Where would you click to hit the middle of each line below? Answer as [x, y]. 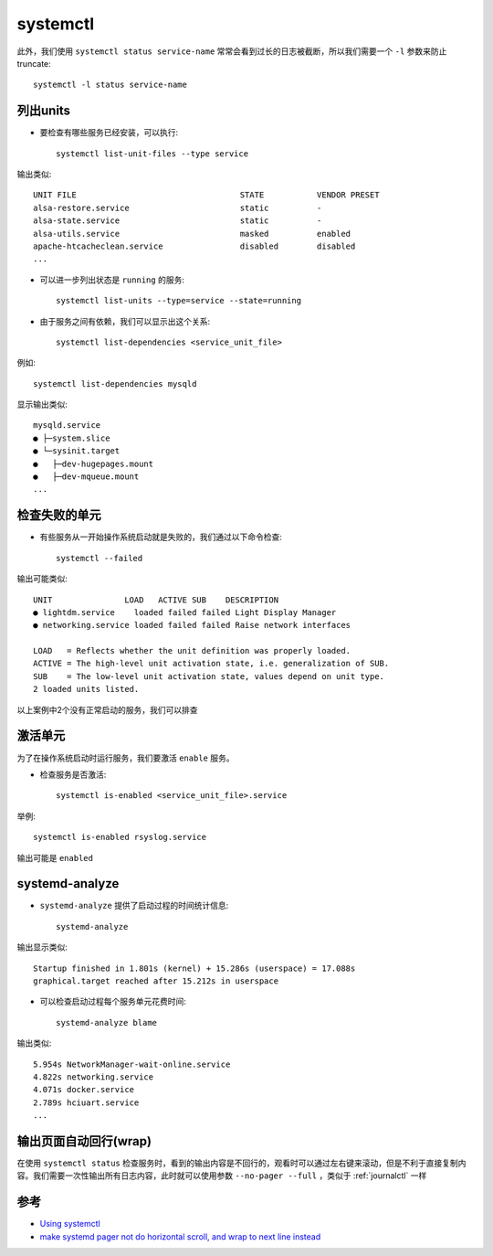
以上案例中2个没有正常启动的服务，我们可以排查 [107, 709]
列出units [44, 111]
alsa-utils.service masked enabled [192, 234]
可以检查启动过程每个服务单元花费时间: [113, 1002]
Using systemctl [70, 1224]
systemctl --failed [100, 558]
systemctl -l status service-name [110, 85]
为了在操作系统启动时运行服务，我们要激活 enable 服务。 [126, 758]
